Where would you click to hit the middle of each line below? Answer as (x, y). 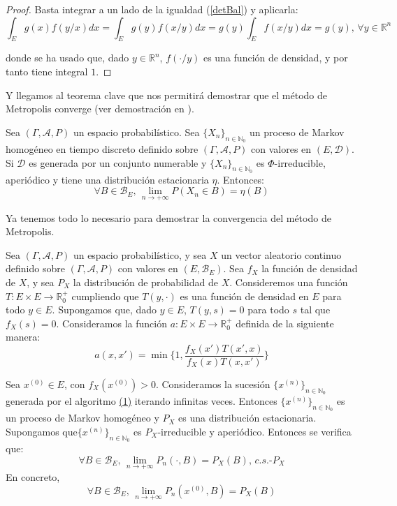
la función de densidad (310, 268)
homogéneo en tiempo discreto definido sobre (102, 148)
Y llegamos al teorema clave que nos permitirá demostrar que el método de (167, 95)
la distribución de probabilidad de (145, 282)
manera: (23, 337)
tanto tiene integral (47, 71)
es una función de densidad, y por (275, 58)
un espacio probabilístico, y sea (140, 254)
